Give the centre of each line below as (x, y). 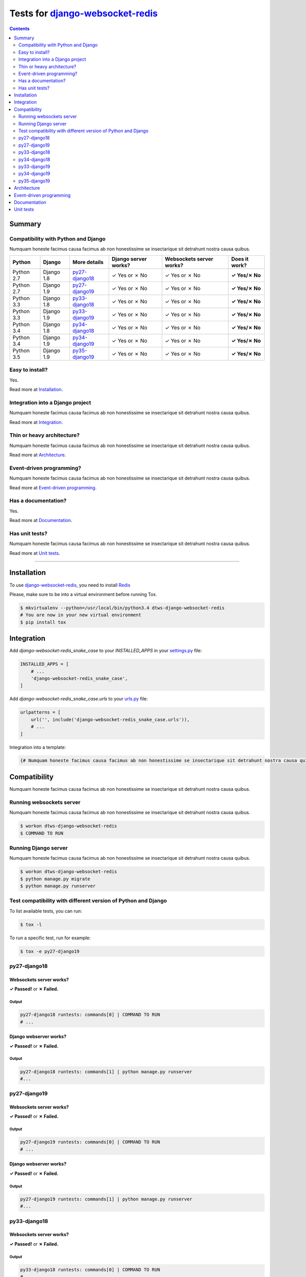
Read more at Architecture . (38, 455)
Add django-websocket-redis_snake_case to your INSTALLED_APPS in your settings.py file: (106, 651)
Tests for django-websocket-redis (84, 13)
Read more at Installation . (36, 389)
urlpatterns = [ (41, 712)
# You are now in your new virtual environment (81, 615)
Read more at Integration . (36, 422)
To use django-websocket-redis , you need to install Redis (70, 585)
